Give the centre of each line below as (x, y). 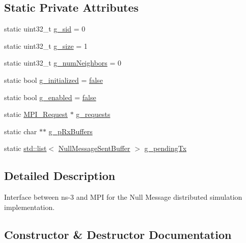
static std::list (25, 148)
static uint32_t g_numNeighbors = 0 (63, 63)
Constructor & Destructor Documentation (118, 234)
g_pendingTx (166, 148)
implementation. (30, 207)
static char (21, 131)
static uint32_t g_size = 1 (46, 45)
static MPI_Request (36, 114)
